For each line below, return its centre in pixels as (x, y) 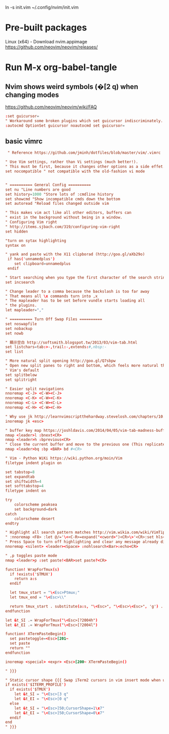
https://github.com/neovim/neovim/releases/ (52, 47)
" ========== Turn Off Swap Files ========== (54, 319)
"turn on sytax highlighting (36, 241)
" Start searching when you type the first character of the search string (86, 277)
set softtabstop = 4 (24, 486)
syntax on (16, 245)
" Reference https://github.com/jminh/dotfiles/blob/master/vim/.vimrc (84, 153)
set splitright (21, 380)
